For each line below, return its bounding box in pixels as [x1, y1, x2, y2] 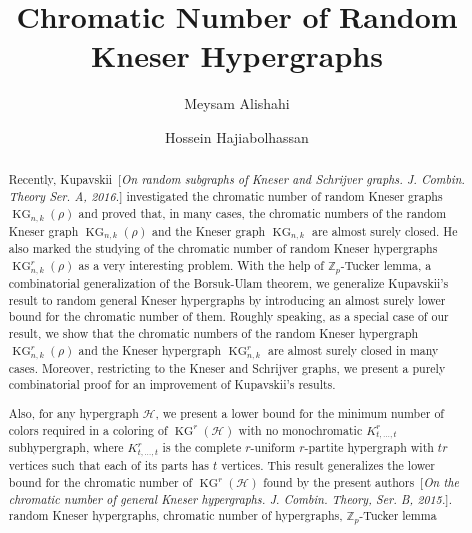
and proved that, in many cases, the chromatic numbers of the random [78, 204, 447, 221]
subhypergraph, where [8, 439, 124, 456]
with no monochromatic [238, 421, 363, 438]
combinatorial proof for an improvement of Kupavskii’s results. [8, 376, 336, 393]
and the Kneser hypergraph [78, 341, 222, 358]
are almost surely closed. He [312, 222, 458, 239]
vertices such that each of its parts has [8, 457, 209, 474]
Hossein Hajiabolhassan [165, 126, 309, 147]
